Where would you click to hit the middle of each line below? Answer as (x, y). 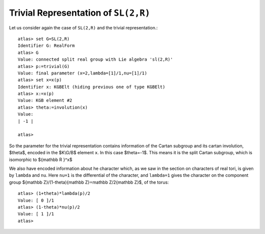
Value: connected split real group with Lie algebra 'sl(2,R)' (95, 59)
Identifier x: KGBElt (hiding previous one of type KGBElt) (92, 87)
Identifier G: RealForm (46, 46)
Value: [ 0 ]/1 (36, 200)
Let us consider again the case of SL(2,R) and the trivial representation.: (83, 27)
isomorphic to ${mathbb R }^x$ (41, 160)
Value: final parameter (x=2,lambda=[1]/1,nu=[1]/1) (82, 73)
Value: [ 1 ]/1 (36, 214)
